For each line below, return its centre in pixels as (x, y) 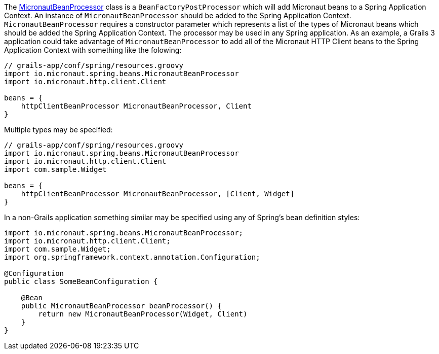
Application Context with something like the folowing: (93, 50)
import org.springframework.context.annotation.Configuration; (132, 257)
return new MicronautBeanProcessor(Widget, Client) (143, 314)
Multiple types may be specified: (58, 130)
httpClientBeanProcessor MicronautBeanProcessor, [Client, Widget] (158, 194)
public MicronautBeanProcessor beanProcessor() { (121, 306)
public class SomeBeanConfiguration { (81, 281)
